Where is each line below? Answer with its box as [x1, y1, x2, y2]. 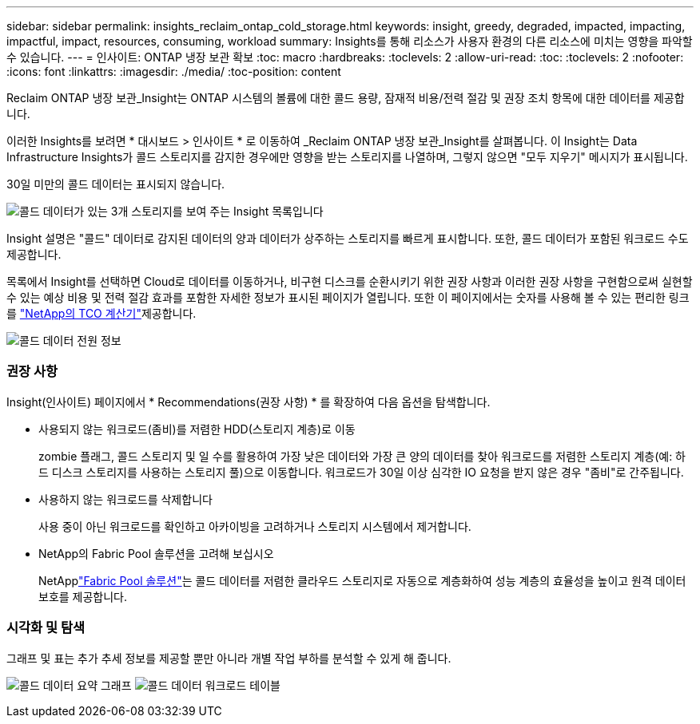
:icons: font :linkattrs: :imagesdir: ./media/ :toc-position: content [6, 65, 341, 78]
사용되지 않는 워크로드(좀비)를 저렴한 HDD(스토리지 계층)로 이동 [38, 421, 356, 436]
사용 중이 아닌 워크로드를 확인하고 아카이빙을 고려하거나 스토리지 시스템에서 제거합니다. [38, 519, 471, 533]
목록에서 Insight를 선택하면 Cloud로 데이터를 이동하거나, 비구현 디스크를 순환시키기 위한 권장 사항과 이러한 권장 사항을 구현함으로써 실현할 [6, 275, 693, 288]
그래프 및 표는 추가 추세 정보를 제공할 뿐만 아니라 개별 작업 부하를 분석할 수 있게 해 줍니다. [6, 651, 451, 665]
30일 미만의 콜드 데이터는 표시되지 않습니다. [6, 177, 225, 191]
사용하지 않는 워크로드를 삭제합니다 [38, 492, 213, 506]
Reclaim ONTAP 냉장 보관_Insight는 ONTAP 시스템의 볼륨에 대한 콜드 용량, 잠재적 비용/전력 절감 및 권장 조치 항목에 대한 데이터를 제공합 [6, 91, 685, 105]
